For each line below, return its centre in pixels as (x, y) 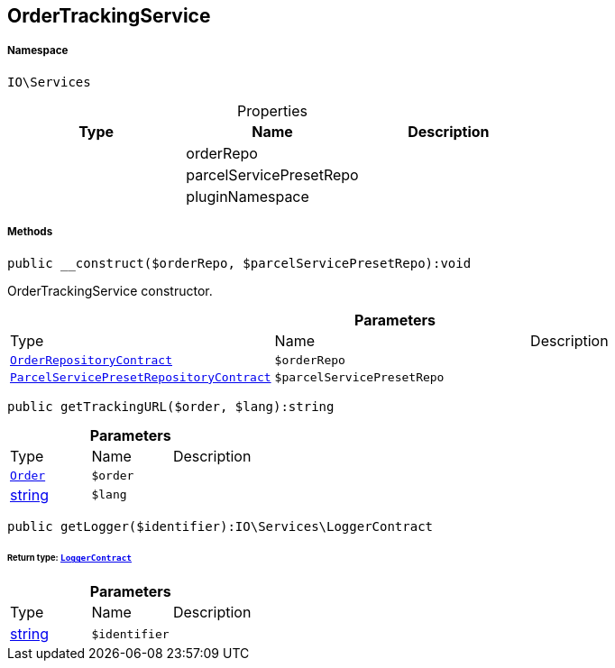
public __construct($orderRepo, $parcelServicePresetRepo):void (239, 263)
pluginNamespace (248, 196)
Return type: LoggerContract (70, 558)
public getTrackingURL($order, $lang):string (171, 406)
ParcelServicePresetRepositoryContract (141, 377)
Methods (30, 232)
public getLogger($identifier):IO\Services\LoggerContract (220, 526)
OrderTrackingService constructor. (110, 290)
